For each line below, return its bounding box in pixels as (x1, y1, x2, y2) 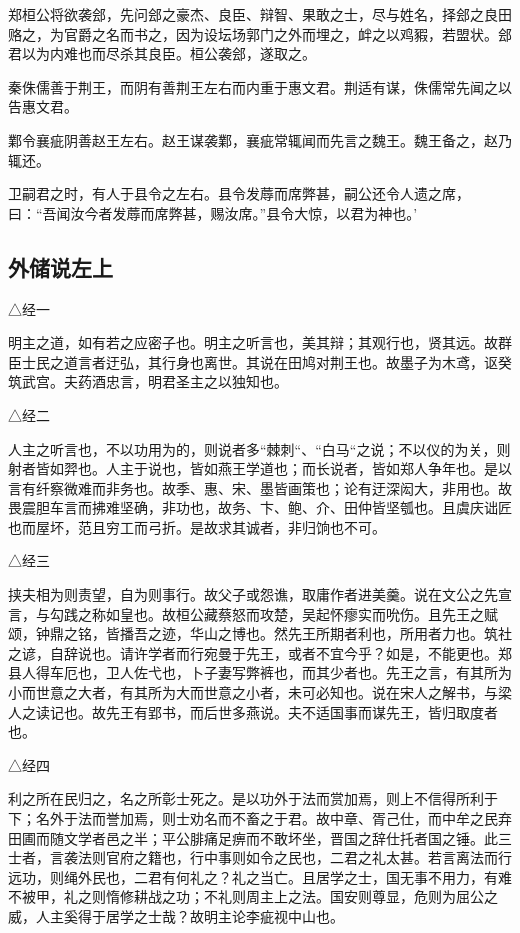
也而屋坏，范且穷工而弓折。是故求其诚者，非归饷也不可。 (8, 516, 386, 537)
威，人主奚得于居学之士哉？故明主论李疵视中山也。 (8, 905, 344, 926)
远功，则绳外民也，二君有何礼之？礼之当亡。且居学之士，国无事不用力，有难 (8, 866, 512, 887)
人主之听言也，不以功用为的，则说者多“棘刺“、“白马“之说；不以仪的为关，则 (8, 438, 511, 459)
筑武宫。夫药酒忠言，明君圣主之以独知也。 (8, 371, 288, 392)
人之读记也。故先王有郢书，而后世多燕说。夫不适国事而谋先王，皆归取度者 (8, 701, 498, 722)
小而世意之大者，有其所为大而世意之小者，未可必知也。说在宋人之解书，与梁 (8, 682, 512, 703)
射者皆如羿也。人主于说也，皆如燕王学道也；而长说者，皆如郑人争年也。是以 (8, 458, 512, 479)
